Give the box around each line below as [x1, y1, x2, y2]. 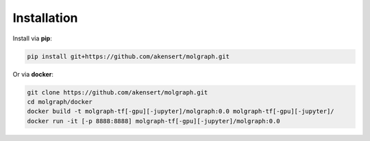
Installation [12, 10, 78, 25]
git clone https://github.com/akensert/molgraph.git [27, 88, 208, 96]
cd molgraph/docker [27, 98, 92, 105]
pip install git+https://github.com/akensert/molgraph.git [27, 52, 230, 60]
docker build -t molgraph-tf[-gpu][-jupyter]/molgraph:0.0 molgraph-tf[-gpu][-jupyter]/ [27, 107, 335, 116]
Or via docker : [12, 70, 54, 78]
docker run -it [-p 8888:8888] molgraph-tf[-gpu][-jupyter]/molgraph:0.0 [27, 117, 280, 125]
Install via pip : [12, 34, 53, 42]
